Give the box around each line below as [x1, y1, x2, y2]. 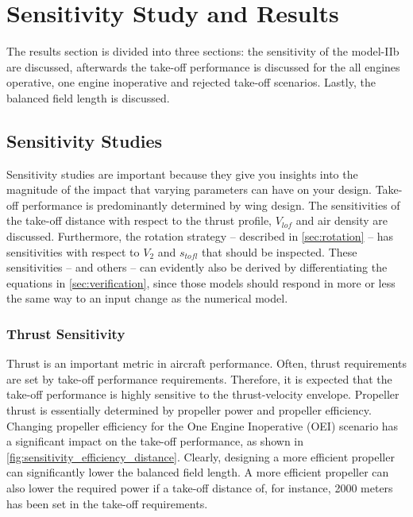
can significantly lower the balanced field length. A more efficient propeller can [6, 464, 389, 480]
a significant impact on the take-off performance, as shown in [6, 433, 304, 449]
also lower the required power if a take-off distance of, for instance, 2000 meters [6, 480, 393, 496]
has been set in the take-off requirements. [6, 495, 208, 511]
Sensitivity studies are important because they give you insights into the [6, 165, 358, 182]
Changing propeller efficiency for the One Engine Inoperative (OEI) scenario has [6, 417, 399, 434]
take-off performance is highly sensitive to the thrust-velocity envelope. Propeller [6, 386, 399, 403]
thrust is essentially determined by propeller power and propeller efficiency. [6, 402, 372, 419]
